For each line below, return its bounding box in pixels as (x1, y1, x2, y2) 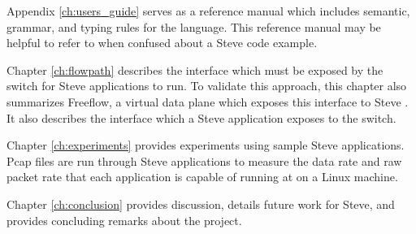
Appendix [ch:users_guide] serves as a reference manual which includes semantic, (6, 2, 410, 19)
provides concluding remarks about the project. (6, 211, 242, 228)
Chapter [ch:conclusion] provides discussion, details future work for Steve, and (6, 195, 395, 212)
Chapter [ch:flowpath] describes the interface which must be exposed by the (6, 61, 383, 78)
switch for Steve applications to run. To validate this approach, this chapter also (6, 77, 407, 94)
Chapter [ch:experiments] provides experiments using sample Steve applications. (6, 136, 405, 154)
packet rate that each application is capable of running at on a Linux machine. (6, 168, 398, 185)
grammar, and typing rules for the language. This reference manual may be (6, 18, 381, 35)
